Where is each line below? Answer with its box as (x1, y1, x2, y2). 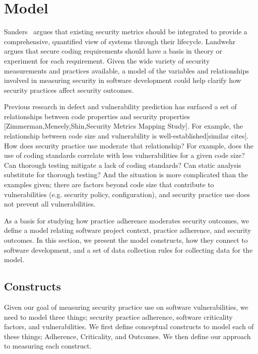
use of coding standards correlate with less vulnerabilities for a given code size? (4, 150, 245, 160)
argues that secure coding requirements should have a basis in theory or (4, 46, 222, 56)
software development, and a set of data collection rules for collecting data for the (4, 244, 253, 255)
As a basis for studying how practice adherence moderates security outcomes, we (4, 215, 249, 225)
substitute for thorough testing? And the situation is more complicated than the (4, 169, 248, 180)
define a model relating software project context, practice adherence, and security (4, 225, 252, 235)
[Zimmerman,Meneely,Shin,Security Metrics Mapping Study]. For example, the (4, 121, 243, 131)
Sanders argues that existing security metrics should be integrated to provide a (4, 26, 248, 37)
